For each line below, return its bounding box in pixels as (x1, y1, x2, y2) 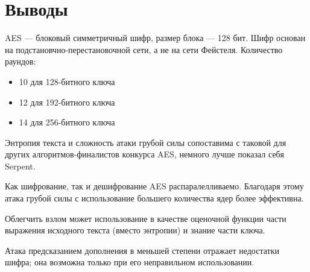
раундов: (5, 55, 36, 68)
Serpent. (5, 159, 36, 172)
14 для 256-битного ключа (19, 116, 115, 128)
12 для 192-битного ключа (19, 95, 115, 108)
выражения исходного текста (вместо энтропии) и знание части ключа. (5, 224, 265, 236)
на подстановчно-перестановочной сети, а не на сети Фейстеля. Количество (5, 43, 283, 55)
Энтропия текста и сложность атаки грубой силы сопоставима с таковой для (5, 136, 286, 148)
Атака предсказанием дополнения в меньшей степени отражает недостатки (5, 244, 279, 256)
